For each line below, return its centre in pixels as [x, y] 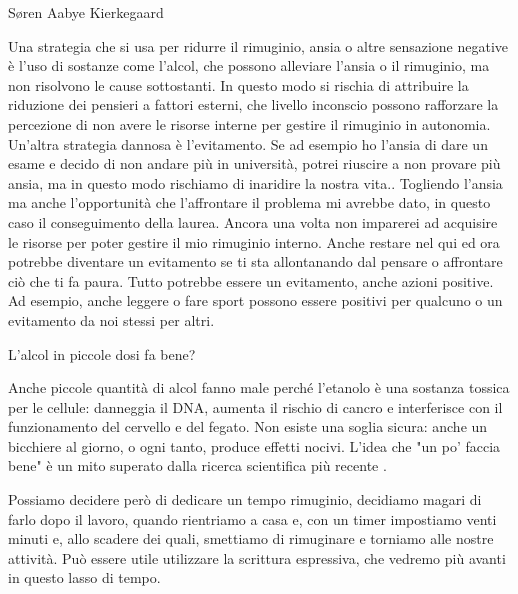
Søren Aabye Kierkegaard [86, 12]
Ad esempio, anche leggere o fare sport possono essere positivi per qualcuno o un [255, 300]
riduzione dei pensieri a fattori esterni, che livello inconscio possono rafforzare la [253, 104]
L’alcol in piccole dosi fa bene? [102, 353]
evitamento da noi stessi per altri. [111, 319]
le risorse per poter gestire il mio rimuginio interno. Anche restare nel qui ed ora [254, 241]
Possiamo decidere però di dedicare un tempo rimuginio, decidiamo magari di [245, 499]
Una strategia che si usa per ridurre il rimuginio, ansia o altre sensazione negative [258, 45]
